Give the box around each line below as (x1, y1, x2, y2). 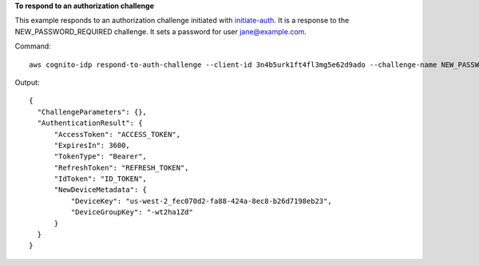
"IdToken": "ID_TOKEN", (53, 174, 148, 183)
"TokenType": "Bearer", (53, 152, 148, 161)
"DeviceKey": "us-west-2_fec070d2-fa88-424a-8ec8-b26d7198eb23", (70, 196, 332, 205)
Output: (14, 77, 40, 87)
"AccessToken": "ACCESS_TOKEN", (53, 130, 181, 139)
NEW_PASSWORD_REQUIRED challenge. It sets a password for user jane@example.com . (14, 26, 307, 36)
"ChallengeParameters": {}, (37, 108, 148, 116)
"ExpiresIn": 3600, (53, 140, 131, 150)
